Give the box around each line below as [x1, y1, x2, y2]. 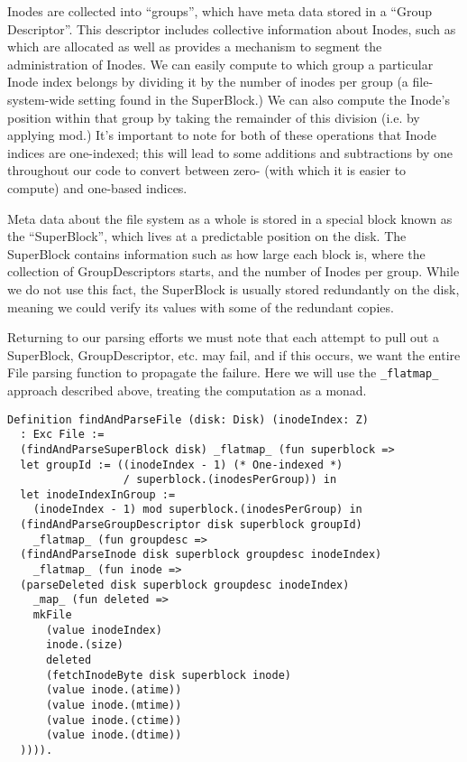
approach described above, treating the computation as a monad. [7, 380, 367, 399]
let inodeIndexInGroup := [20, 488, 176, 501]
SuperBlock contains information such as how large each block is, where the [7, 244, 426, 263]
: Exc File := [20, 428, 105, 441]
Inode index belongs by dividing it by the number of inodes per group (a [7, 72, 408, 91]
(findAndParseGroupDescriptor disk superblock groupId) [20, 518, 362, 532]
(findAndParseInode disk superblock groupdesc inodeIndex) [20, 548, 382, 562]
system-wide [7, 89, 75, 108]
